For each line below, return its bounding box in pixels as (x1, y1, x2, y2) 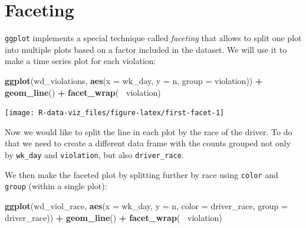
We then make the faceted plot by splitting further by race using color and (5, 168, 278, 180)
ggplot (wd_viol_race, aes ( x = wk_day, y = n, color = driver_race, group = (5, 199, 288, 212)
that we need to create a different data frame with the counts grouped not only (5, 137, 291, 149)
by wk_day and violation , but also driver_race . (5, 149, 184, 160)
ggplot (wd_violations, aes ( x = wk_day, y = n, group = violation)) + (5, 74, 263, 86)
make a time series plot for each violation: (5, 55, 156, 67)
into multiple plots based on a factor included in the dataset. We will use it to (5, 43, 287, 55)
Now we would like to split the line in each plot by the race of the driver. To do (5, 125, 292, 138)
